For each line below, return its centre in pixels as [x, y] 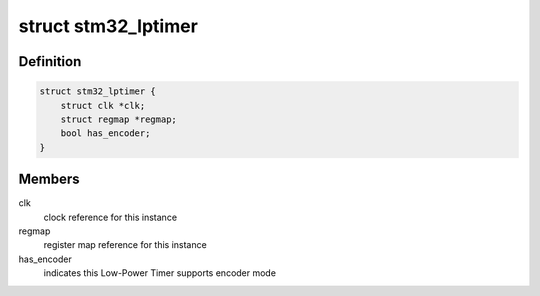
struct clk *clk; [103, 105]
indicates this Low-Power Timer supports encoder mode [160, 273]
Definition [50, 61]
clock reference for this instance [110, 217]
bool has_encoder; [105, 133]
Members [49, 179]
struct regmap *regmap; [118, 119]
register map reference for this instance [125, 245]
